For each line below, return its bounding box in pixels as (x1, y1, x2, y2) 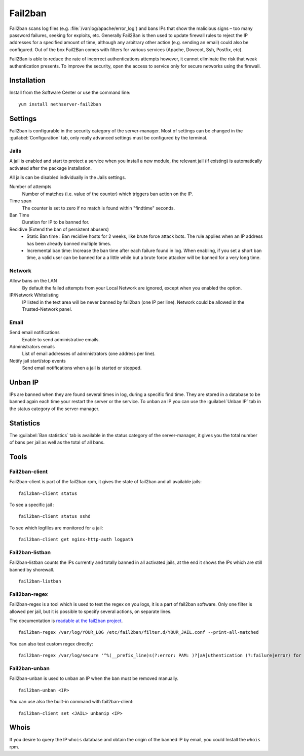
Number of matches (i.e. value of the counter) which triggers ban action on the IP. (22, 191, 193, 197)
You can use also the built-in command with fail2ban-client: (9, 699, 134, 705)
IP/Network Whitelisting (9, 292, 59, 298)
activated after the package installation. (9, 165, 92, 171)
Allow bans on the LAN (9, 278, 57, 284)
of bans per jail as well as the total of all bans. (9, 439, 105, 446)
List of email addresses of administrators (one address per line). (22, 350, 156, 357)
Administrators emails (9, 343, 55, 349)
